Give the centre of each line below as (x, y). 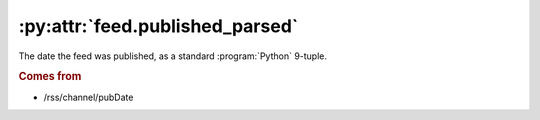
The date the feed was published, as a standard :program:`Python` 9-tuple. (173, 56)
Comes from (50, 77)
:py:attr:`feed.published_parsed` (158, 26)
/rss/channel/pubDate (88, 97)
